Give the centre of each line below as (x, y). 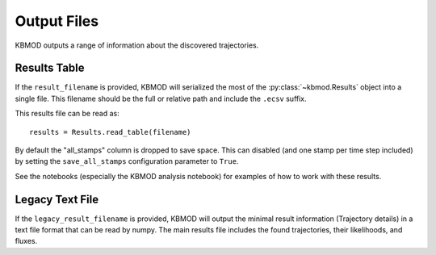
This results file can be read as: (67, 114)
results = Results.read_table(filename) (110, 132)
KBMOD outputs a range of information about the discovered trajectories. (137, 45)
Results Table (50, 68)
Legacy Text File (57, 199)
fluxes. (26, 241)
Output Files (57, 21)
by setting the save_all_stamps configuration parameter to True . (127, 161)
